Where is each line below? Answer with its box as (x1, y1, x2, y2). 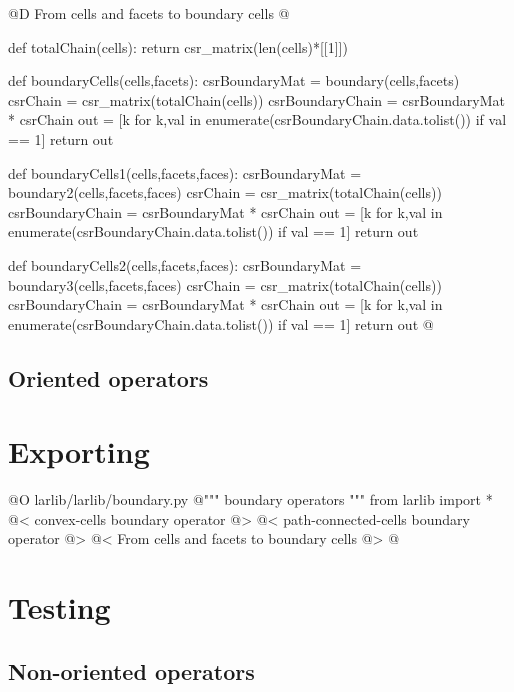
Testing (8, 587, 111, 628)
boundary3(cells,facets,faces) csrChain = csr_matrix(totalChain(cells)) (8, 274, 442, 295)
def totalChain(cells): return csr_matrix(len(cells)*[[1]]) (8, 36, 348, 57)
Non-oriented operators (8, 655, 255, 686)
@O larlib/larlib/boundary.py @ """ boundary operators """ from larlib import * (8, 489, 493, 510)
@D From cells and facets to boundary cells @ (8, 3, 290, 23)
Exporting (8, 431, 150, 472)
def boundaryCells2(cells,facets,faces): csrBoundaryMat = (8, 254, 362, 275)
